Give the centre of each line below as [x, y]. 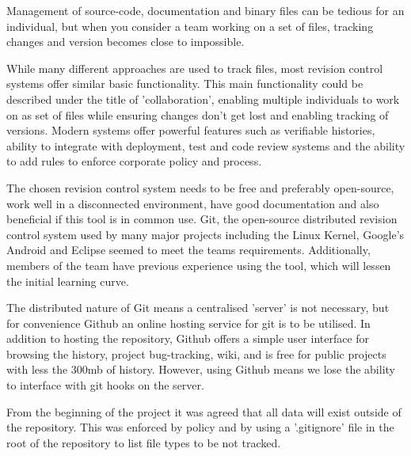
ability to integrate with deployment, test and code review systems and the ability [206, 145]
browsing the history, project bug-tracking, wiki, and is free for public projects [196, 353]
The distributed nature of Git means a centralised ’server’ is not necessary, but [198, 308]
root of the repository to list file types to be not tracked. [144, 442]
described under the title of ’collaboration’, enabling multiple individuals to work [203, 99]
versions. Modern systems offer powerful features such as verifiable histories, [191, 130]
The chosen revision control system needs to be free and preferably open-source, [200, 187]
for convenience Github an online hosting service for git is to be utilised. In [188, 323]
